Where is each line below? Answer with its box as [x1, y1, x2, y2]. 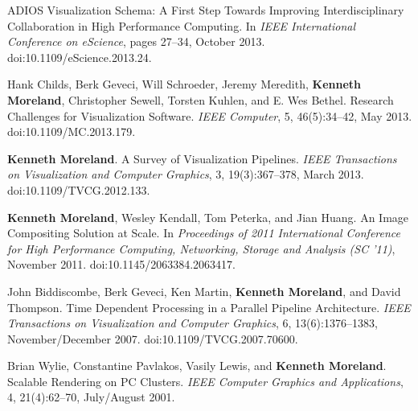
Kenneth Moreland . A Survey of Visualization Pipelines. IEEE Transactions [7, 150, 397, 166]
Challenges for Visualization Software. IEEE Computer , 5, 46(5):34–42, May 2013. [7, 107, 412, 124]
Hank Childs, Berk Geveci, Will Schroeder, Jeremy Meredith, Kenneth [7, 76, 362, 92]
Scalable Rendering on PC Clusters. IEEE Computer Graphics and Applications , [7, 372, 404, 389]
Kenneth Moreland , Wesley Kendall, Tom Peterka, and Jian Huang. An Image [7, 208, 409, 225]
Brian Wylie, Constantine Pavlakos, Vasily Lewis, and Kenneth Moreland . [7, 357, 387, 374]
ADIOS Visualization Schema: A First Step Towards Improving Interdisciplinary [7, 2, 404, 18]
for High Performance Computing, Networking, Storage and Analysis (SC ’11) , [7, 240, 395, 257]
